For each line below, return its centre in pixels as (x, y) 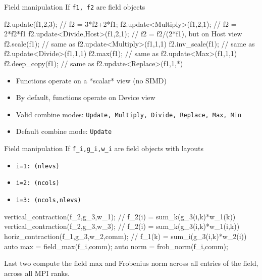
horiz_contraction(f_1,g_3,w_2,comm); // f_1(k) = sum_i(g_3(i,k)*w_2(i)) (125, 236)
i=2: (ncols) (38, 183)
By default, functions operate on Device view (86, 97)
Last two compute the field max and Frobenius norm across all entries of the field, (131, 263)
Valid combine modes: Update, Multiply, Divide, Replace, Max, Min (129, 114)
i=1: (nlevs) (38, 166)
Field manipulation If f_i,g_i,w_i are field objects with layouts (104, 148)
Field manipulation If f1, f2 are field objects (75, 7)
